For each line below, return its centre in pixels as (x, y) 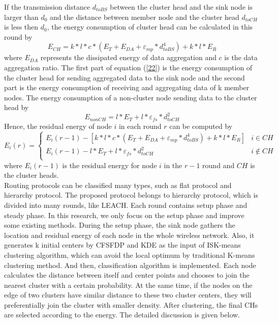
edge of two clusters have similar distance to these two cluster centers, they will (128, 295)
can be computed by (201, 126)
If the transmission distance (47, 7)
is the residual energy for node (110, 165)
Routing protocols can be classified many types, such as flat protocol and (118, 185)
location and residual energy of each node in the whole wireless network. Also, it (129, 235)
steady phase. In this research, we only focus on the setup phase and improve (124, 215)
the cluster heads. (32, 175)
